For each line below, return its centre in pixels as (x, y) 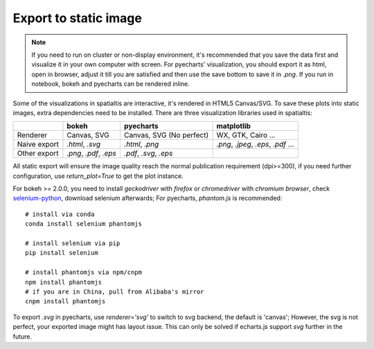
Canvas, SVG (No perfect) (166, 135)
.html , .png (141, 144)
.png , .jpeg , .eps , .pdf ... (255, 144)
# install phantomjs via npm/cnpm (83, 272)
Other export (38, 154)
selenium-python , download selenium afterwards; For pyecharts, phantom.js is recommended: (148, 198)
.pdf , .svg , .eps (148, 154)
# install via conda (60, 214)
